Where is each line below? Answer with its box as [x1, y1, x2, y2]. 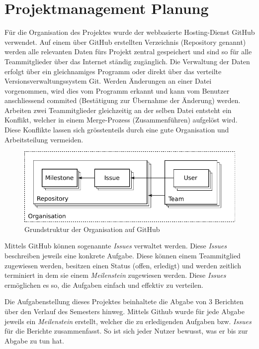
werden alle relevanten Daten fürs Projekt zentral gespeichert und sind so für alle [4, 46, 252, 57]
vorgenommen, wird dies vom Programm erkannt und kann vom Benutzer [4, 85, 230, 96]
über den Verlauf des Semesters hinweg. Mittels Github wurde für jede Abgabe [4, 306, 245, 316]
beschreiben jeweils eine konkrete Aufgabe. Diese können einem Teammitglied [4, 250, 241, 260]
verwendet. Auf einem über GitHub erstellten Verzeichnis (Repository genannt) [4, 36, 246, 47]
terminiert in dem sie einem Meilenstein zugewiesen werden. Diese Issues [4, 270, 226, 280]
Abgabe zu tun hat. [4, 335, 64, 346]
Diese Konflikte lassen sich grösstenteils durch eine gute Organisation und [4, 124, 229, 135]
